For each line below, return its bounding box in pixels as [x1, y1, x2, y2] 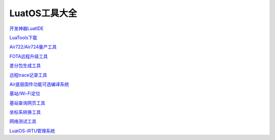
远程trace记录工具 [9, 72, 47, 78]
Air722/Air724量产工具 [9, 44, 57, 50]
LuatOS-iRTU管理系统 [9, 127, 56, 134]
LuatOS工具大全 [9, 8, 77, 19]
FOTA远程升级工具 [9, 53, 48, 59]
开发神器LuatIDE [9, 25, 44, 31]
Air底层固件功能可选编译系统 [9, 81, 69, 87]
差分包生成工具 [9, 62, 41, 68]
